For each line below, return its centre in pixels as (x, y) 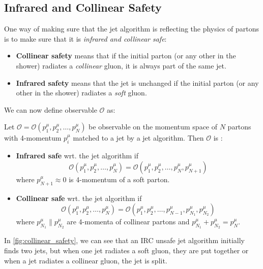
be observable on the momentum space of (153, 127)
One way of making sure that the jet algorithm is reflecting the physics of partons (132, 29)
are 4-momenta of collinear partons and (128, 222)
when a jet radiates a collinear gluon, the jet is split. (86, 260)
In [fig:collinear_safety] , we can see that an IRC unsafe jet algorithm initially (125, 240)
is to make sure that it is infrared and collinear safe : (85, 38)
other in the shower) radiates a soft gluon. (81, 93)
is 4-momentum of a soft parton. (119, 179)
